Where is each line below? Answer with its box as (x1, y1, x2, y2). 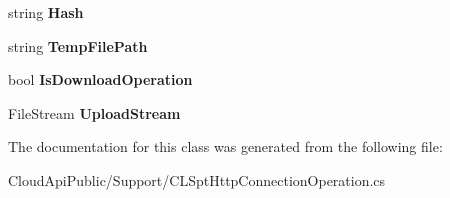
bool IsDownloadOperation (8, 69, 193, 90)
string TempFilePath (8, 35, 148, 56)
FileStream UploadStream (8, 102, 181, 123)
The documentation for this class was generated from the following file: (8, 136, 443, 157)
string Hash (8, 2, 84, 22)
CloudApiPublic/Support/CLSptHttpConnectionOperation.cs (8, 169, 386, 190)
